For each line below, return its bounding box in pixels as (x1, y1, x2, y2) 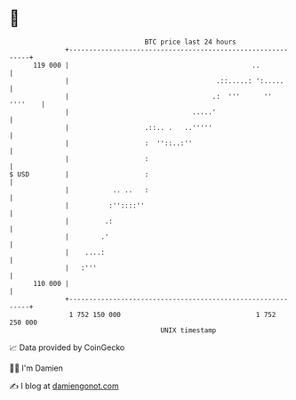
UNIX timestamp (160, 325, 217, 335)
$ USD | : (9, 169, 149, 179)
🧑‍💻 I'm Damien (9, 363, 64, 373)
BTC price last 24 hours (144, 37, 237, 46)
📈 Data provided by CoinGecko (9, 342, 125, 353)
